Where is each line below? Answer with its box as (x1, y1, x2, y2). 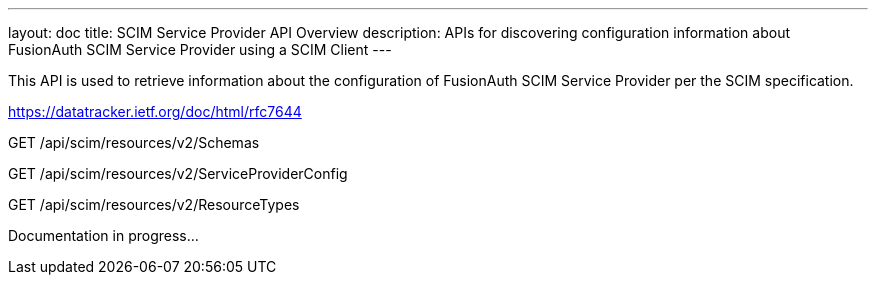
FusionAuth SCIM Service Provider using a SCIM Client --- (8, 41, 392, 58)
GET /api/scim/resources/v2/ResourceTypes (8, 196, 300, 213)
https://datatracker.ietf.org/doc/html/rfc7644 (8, 103, 302, 120)
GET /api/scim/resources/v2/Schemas (8, 134, 260, 151)
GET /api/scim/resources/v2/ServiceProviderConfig (8, 165, 348, 182)
